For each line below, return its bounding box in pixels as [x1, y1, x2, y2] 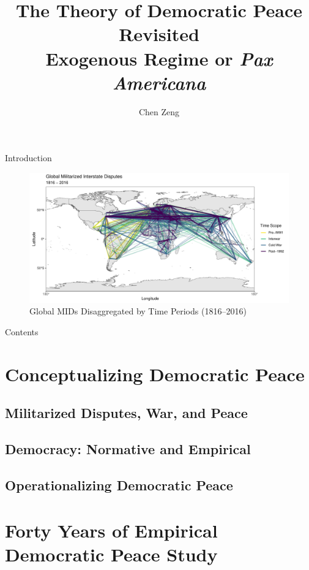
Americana [112, 69, 206, 95]
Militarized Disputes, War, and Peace [5, 403, 248, 422]
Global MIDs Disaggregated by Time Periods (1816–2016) [29, 305, 247, 317]
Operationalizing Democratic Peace [5, 475, 233, 494]
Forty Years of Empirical [5, 517, 218, 542]
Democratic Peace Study [5, 541, 218, 566]
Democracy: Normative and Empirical [5, 439, 251, 458]
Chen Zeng [138, 105, 180, 118]
